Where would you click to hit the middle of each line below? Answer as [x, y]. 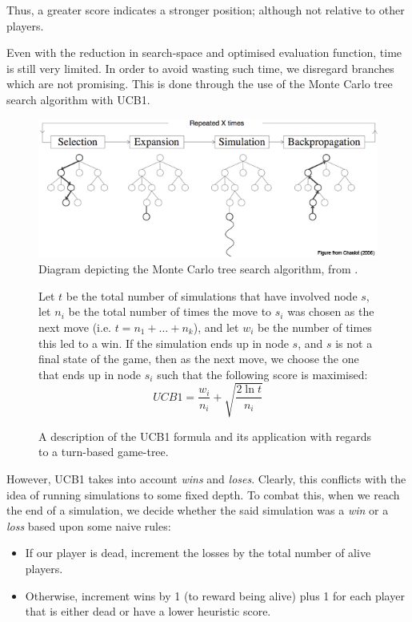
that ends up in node [90, 374]
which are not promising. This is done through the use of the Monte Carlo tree [200, 84]
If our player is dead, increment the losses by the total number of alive [198, 553]
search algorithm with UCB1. [78, 99]
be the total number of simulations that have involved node [212, 295]
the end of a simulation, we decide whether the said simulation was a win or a [198, 510]
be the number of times [315, 327]
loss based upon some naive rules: [89, 525]
